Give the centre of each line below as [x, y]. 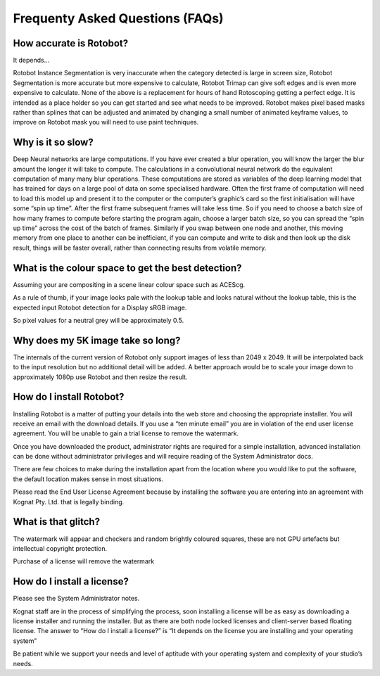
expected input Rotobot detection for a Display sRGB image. [100, 307]
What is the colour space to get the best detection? [127, 268]
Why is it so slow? [53, 142]
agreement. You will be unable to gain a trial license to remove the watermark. [126, 433]
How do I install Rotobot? [69, 397]
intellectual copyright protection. [60, 548]
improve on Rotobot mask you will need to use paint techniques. [106, 122]
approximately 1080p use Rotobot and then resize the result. [100, 377]
